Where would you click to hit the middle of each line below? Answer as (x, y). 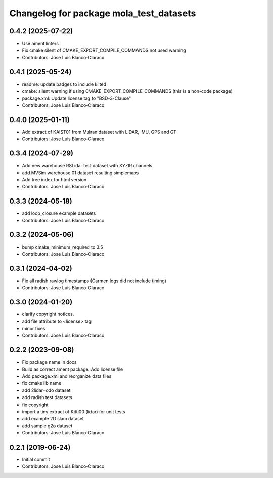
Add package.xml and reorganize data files (67, 376)
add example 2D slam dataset (53, 419)
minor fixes (34, 328)
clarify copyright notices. (48, 314)
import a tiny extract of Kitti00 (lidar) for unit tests (74, 411)
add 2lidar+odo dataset (46, 390)
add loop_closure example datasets (59, 213)
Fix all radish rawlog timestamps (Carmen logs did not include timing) (94, 281)
